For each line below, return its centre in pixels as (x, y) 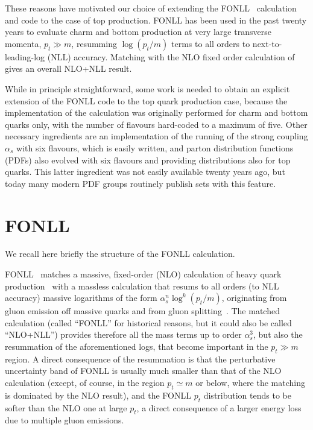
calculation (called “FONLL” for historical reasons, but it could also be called (148, 322)
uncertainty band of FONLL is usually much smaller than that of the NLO (143, 371)
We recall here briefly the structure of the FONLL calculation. (120, 254)
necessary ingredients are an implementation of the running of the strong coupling (156, 136)
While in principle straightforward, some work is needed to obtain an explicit (147, 88)
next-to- (267, 43)
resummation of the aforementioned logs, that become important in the (137, 346)
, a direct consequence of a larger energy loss (219, 407)
